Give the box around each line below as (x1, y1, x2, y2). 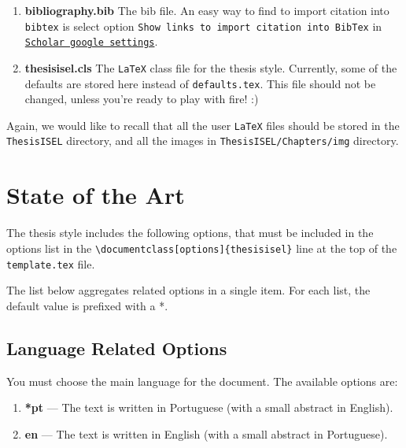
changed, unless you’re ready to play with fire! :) (24, 91, 259, 107)
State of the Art (6, 179, 185, 211)
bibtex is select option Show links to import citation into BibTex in (24, 17, 382, 34)
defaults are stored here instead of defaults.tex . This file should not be (24, 75, 376, 91)
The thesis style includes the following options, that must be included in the (6, 224, 374, 241)
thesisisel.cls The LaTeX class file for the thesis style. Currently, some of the (24, 59, 397, 76)
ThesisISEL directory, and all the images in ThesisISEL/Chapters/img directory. (6, 132, 399, 149)
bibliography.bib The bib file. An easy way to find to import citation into (24, 2, 389, 18)
